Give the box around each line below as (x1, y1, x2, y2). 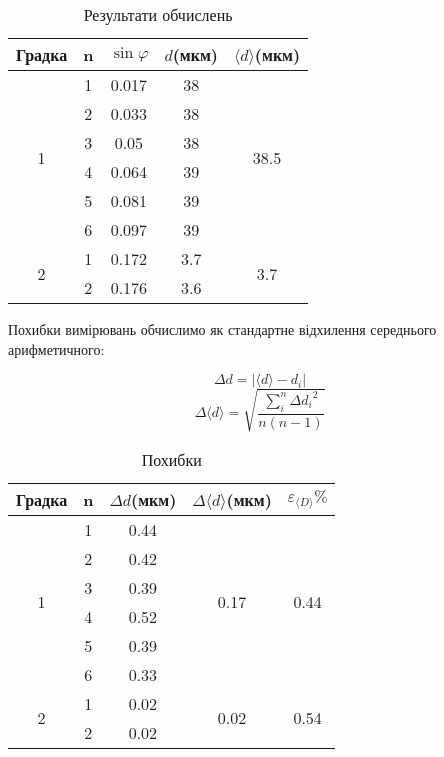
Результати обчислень (83, 3, 233, 26)
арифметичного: (8, 338, 105, 359)
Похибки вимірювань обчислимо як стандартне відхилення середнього (8, 319, 437, 339)
